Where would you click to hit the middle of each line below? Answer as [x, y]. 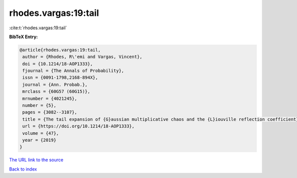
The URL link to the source [36, 160]
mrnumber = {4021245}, [50, 98]
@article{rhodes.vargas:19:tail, [60, 50]
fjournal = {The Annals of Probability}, [73, 71]
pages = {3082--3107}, [50, 112]
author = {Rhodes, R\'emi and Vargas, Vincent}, [82, 57]
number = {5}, [39, 106]
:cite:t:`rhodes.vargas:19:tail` [38, 28]
